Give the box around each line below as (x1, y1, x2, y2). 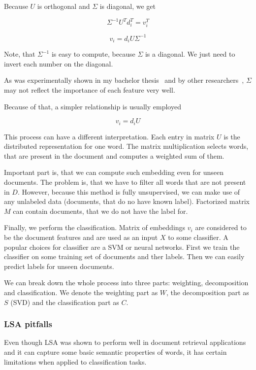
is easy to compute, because (51, 49, 135, 59)
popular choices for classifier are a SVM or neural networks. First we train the (4, 241, 240, 252)
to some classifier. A (168, 232, 228, 242)
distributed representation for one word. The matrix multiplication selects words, (4, 141, 249, 151)
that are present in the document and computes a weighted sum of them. (4, 150, 224, 161)
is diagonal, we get (99, 1, 156, 11)
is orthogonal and (37, 1, 90, 11)
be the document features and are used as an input (4, 232, 158, 242)
